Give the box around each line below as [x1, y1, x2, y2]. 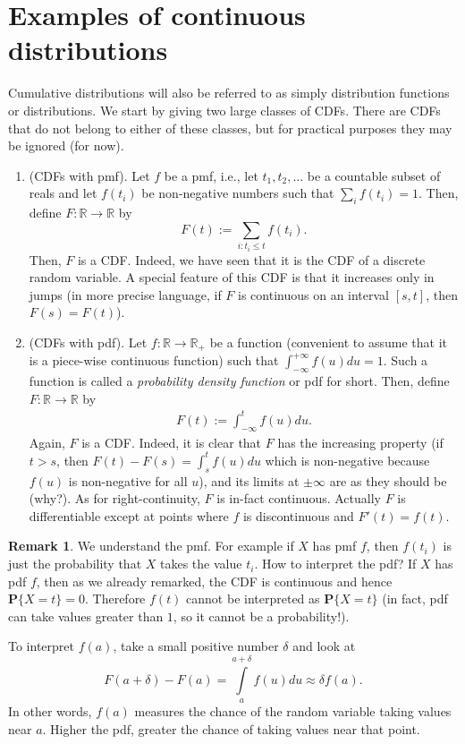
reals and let [29, 184, 97, 202]
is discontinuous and [242, 506, 354, 525]
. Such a [383, 351, 428, 370]
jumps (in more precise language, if [29, 285, 222, 304]
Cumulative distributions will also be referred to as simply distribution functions [8, 83, 450, 102]
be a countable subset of [307, 166, 441, 184]
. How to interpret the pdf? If [254, 554, 417, 573]
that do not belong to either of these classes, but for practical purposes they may [8, 118, 452, 137]
